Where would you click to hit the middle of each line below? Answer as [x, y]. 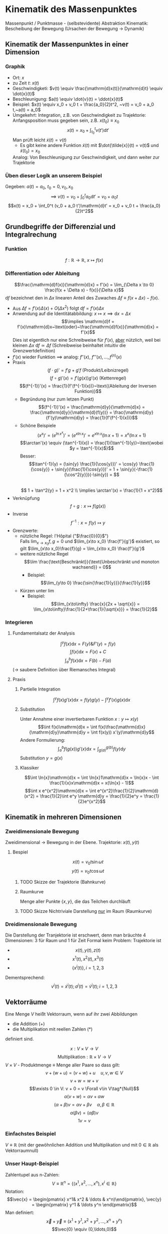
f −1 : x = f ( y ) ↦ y [88, 522]
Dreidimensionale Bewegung [41, 924]
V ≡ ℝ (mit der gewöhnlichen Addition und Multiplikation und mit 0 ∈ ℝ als [82, 1145]
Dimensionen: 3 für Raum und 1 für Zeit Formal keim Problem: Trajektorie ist [83, 941]
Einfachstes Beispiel [31, 1133]
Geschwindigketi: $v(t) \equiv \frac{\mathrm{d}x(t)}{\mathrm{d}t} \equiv [88, 88]
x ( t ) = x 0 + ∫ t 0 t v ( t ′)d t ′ [88, 131]
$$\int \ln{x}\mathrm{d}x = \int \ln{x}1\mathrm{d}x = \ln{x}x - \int [92, 777]
